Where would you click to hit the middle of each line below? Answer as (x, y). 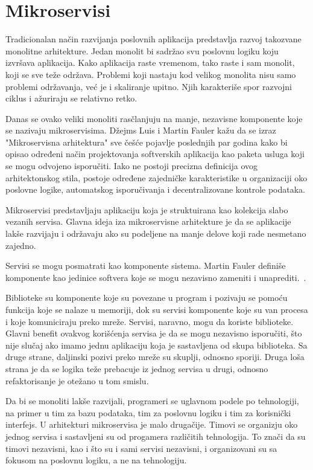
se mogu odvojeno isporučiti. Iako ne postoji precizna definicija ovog (131, 166)
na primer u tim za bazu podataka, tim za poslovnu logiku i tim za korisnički (148, 412)
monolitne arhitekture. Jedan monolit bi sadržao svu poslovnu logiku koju (142, 50)
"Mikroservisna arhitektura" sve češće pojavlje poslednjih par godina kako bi (147, 142)
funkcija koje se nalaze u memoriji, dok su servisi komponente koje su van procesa (157, 309)
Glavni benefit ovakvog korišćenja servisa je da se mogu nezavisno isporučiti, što (154, 333)
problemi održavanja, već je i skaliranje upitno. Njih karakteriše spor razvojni (149, 86)
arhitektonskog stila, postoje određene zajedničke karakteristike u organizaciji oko (156, 177)
